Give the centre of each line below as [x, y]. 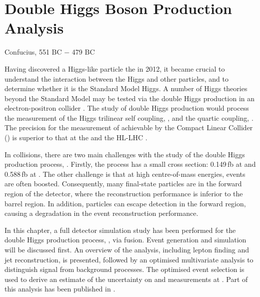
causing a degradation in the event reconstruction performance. [101, 213]
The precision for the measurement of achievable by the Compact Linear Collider [129, 127]
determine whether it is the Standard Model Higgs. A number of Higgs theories [126, 88]
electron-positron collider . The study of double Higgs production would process [127, 108]
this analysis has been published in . [60, 289]
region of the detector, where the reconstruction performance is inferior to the [124, 194]
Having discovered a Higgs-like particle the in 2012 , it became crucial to [115, 68]
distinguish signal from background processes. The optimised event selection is [124, 269]
